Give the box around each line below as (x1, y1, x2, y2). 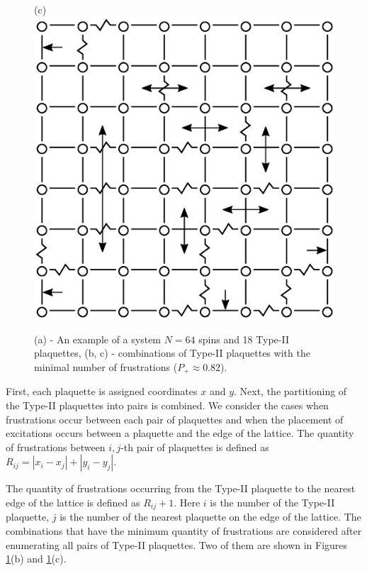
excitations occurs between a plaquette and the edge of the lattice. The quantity (6, 426, 354, 440)
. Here (174, 494, 201, 509)
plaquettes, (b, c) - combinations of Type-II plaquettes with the (34, 345, 310, 360)
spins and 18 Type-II (198, 331, 289, 346)
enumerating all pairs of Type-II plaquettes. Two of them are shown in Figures (6, 537, 348, 552)
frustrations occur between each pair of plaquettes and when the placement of (6, 411, 344, 426)
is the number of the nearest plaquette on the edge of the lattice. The (60, 509, 361, 524)
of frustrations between (6, 439, 106, 454)
